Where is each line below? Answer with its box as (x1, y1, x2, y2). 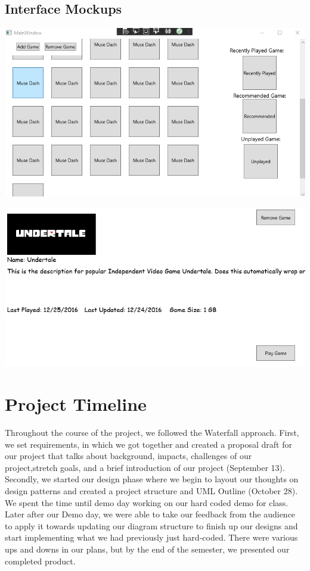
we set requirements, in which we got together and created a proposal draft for (5, 438, 292, 450)
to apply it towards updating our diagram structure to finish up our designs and (5, 519, 298, 532)
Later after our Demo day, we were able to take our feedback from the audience (5, 508, 296, 520)
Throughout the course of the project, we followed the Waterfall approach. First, (5, 426, 299, 438)
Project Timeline (5, 392, 147, 416)
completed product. (5, 554, 76, 567)
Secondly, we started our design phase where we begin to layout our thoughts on (5, 473, 299, 485)
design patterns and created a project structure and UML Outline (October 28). (5, 484, 298, 497)
